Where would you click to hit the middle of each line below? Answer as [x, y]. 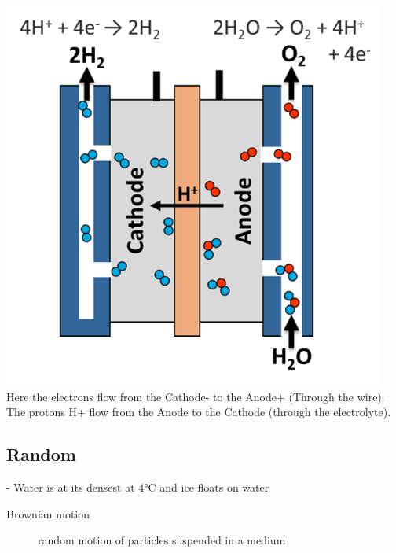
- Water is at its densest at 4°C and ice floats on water [138, 487]
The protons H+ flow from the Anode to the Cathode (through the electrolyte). [199, 412]
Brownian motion [48, 513]
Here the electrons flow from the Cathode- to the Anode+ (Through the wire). [196, 396]
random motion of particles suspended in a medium [162, 540]
